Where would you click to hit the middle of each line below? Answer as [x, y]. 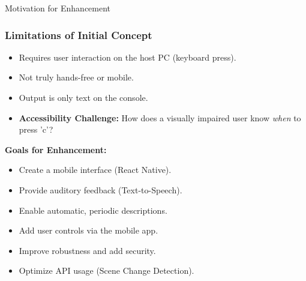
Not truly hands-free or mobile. [76, 77]
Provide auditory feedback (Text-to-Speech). [100, 189]
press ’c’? [36, 129]
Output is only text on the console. [83, 97]
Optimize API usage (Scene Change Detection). [106, 270]
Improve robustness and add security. [87, 250]
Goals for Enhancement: [56, 149]
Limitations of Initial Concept [79, 35]
